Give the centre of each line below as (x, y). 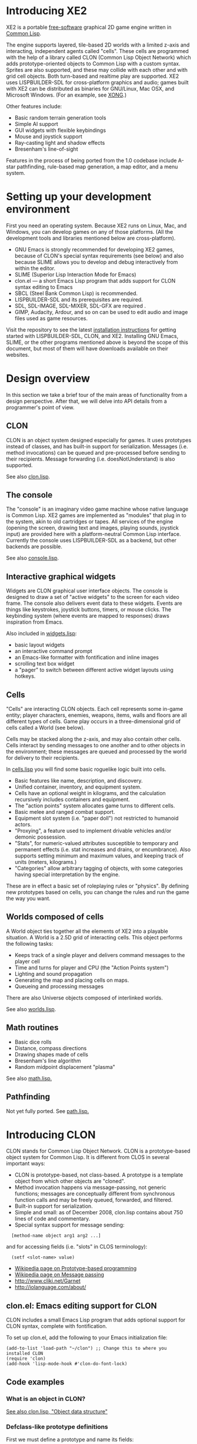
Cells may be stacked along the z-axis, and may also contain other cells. (94, 739)
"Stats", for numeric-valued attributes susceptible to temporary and (96, 843)
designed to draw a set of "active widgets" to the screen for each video (93, 597)
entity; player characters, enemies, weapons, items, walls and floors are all (96, 715)
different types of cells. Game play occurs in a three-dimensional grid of (94, 721)
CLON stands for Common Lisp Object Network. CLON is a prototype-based (98, 1151)
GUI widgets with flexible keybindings (60, 130)
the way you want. (29, 899)
